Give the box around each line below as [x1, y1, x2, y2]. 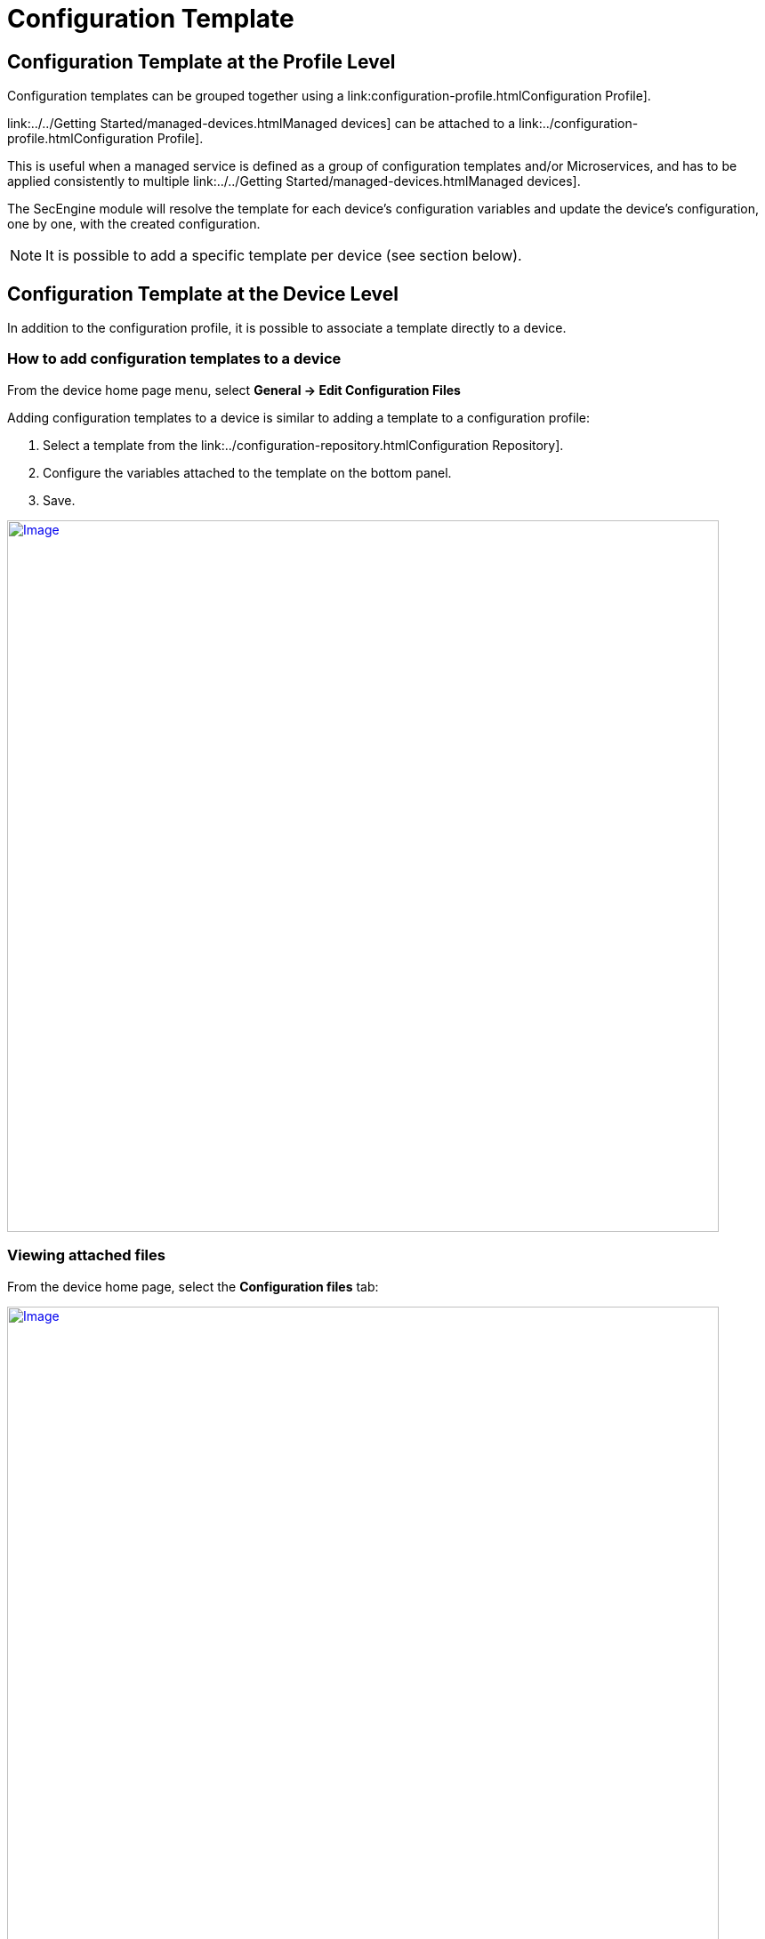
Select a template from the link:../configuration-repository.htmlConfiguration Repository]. [43, 437, 564, 453]
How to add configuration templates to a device [7, 350, 342, 368]
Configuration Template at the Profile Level [7, 50, 396, 73]
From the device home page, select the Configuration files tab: [7, 1278, 379, 1294]
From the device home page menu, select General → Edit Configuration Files [7, 382, 461, 398]
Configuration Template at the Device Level [7, 282, 399, 305]
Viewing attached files [7, 1246, 165, 1265]
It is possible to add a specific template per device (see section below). [45, 246, 522, 265]
